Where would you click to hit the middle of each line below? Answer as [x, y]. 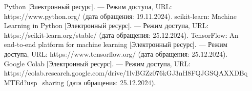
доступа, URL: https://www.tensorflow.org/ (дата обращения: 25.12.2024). [116, 53]
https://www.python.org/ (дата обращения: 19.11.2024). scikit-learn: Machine [120, 16]
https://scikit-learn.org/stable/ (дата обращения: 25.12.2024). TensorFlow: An [121, 35]
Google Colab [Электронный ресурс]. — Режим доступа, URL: [97, 63]
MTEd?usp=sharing [34, 82]
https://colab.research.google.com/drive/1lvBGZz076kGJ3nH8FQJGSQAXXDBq [126, 73]
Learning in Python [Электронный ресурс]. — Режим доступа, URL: [106, 25]
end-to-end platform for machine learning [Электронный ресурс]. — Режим [116, 44]
